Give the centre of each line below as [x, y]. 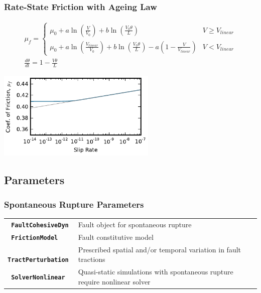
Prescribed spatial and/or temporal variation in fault [159, 249]
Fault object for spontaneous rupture [135, 224]
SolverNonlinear [38, 278]
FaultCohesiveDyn [40, 225]
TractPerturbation [38, 260]
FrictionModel [35, 238]
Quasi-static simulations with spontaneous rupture [156, 272]
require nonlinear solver [114, 281]
